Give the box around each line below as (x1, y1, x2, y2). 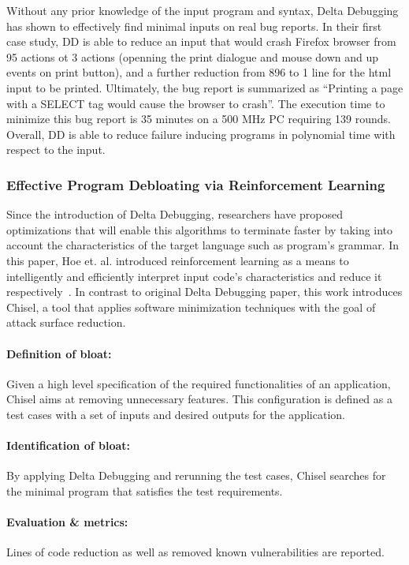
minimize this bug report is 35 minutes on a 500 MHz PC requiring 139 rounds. (6, 110, 391, 127)
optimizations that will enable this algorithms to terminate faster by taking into (6, 221, 393, 238)
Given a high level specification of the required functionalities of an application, (6, 375, 391, 391)
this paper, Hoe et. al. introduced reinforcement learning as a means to (6, 252, 349, 268)
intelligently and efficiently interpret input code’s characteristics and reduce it (6, 268, 382, 284)
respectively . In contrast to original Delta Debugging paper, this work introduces (6, 283, 403, 300)
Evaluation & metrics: (6, 514, 128, 530)
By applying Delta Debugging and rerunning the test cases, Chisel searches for (6, 467, 386, 484)
